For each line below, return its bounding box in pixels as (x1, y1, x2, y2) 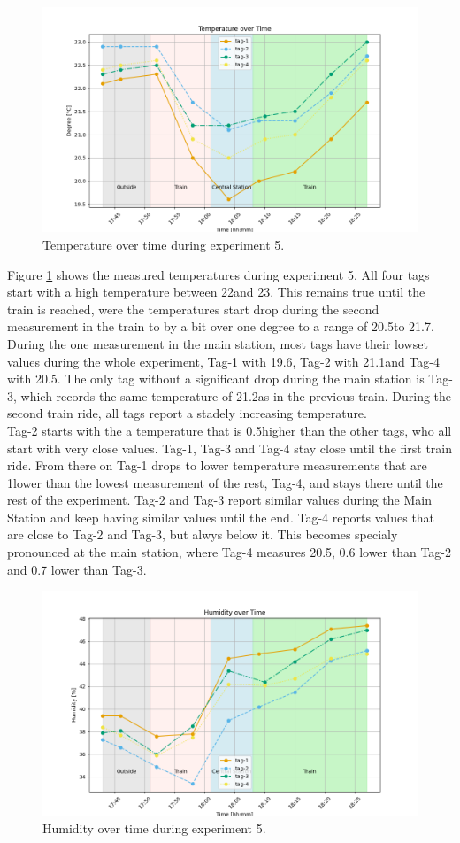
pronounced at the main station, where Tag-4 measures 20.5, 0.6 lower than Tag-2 (7, 543, 452, 561)
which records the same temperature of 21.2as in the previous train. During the (20, 386, 452, 405)
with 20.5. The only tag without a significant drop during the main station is (7, 369, 425, 388)
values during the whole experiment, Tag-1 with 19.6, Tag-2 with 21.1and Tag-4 (7, 352, 440, 370)
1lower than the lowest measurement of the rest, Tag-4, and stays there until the (7, 473, 443, 491)
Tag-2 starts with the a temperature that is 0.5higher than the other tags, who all (7, 421, 452, 439)
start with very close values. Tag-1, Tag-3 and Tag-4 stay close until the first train (7, 438, 453, 457)
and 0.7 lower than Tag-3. (7, 560, 147, 578)
